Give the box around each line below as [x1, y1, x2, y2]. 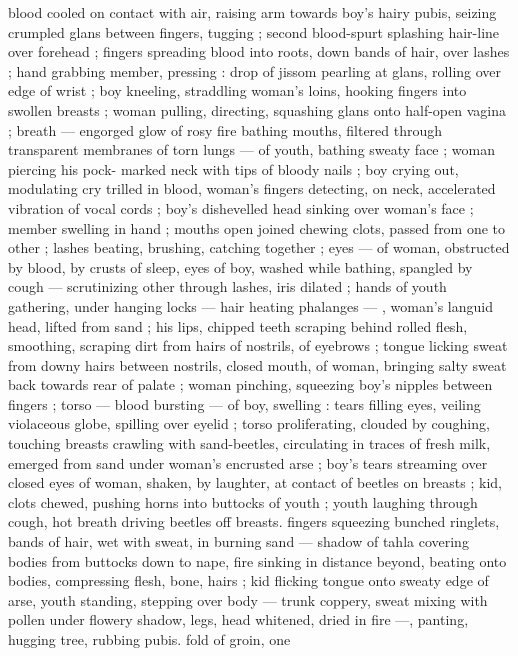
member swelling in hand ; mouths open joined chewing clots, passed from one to [8, 217, 506, 238]
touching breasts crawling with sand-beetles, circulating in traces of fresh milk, [8, 433, 491, 454]
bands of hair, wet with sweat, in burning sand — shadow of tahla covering [8, 531, 469, 552]
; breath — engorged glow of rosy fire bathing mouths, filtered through [8, 119, 443, 140]
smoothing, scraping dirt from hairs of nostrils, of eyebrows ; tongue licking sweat [8, 335, 508, 356]
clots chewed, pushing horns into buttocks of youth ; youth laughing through [8, 491, 478, 512]
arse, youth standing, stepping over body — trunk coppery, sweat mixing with [8, 589, 488, 610]
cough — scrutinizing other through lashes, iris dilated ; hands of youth [8, 276, 447, 297]
